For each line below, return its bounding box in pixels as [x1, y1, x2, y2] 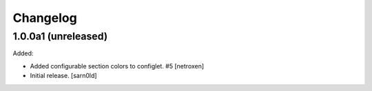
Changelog [12, 10, 77, 25]
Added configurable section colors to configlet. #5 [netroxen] [30, 62, 205, 70]
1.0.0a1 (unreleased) [12, 30, 108, 42]
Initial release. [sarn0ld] [30, 72, 97, 80]
